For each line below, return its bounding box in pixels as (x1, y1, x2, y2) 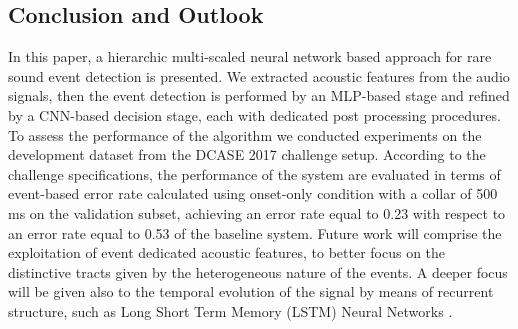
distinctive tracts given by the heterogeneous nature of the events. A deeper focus (8, 261, 508, 282)
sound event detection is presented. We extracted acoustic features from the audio (8, 65, 510, 86)
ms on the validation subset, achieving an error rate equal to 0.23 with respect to (8, 202, 506, 223)
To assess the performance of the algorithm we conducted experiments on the (8, 124, 482, 145)
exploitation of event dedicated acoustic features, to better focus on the (8, 242, 446, 263)
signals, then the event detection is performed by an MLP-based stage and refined (8, 85, 510, 106)
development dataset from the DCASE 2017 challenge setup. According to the (8, 144, 486, 165)
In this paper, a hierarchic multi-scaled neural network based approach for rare (8, 46, 492, 67)
